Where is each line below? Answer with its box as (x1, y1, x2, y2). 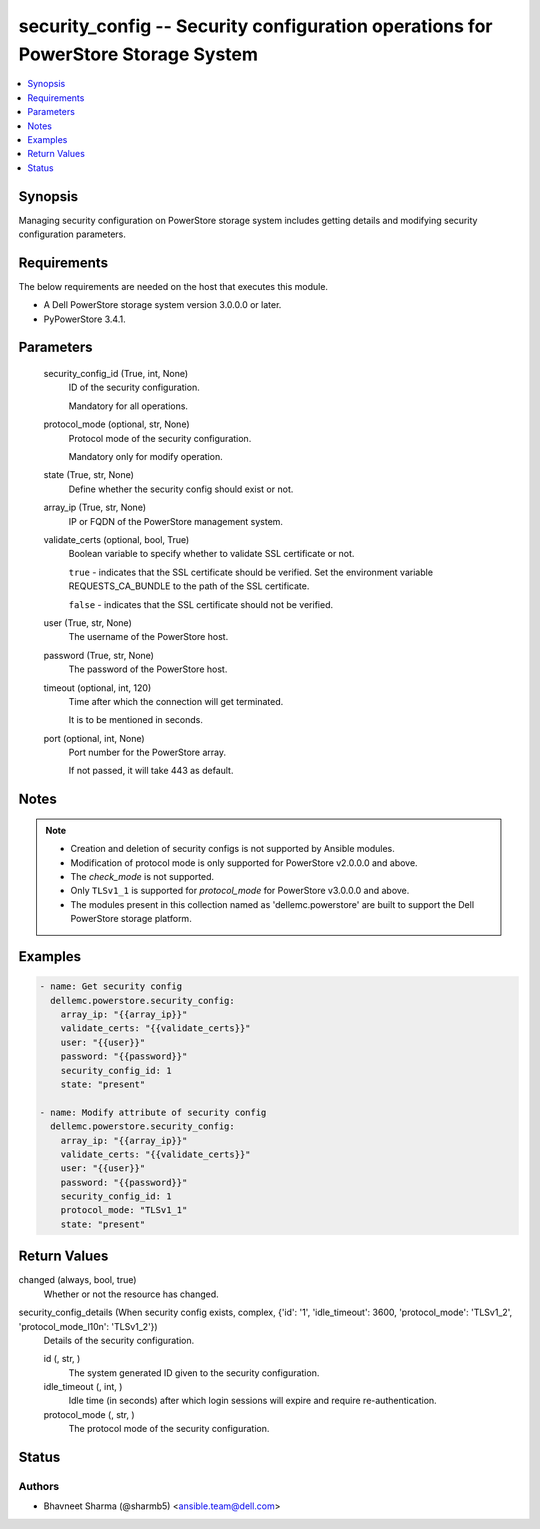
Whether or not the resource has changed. (43, 1288, 219, 1300)
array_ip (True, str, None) (43, 501, 147, 514)
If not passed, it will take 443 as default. (68, 765, 234, 777)
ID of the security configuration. (68, 381, 200, 394)
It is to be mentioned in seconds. (68, 714, 204, 726)
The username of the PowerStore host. (68, 631, 229, 643)
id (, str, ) (43, 1353, 81, 1365)
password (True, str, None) (43, 649, 155, 661)
